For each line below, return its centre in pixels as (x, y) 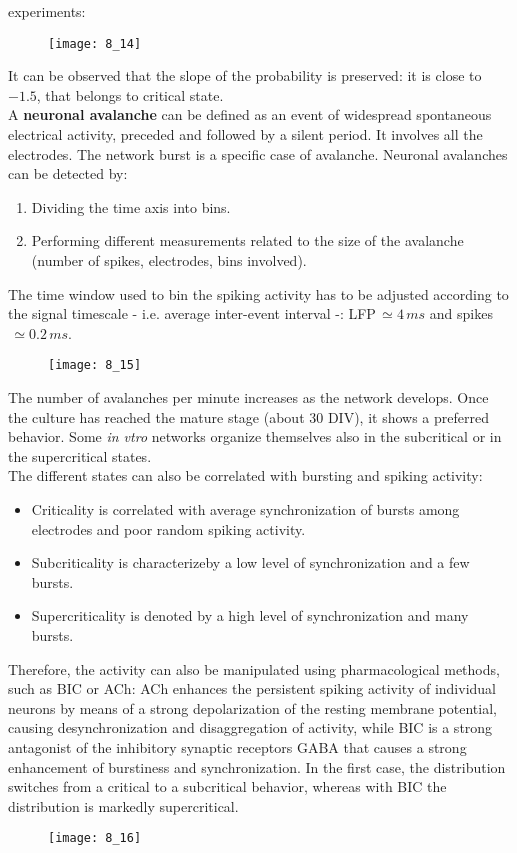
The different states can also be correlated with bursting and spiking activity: (245, 475)
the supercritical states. (80, 455)
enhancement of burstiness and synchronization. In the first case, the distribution (257, 766)
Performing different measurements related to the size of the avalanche (247, 240)
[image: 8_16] (95, 838)
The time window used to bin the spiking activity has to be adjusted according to (258, 293)
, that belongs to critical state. (130, 94)
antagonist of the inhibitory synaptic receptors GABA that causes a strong (237, 746)
